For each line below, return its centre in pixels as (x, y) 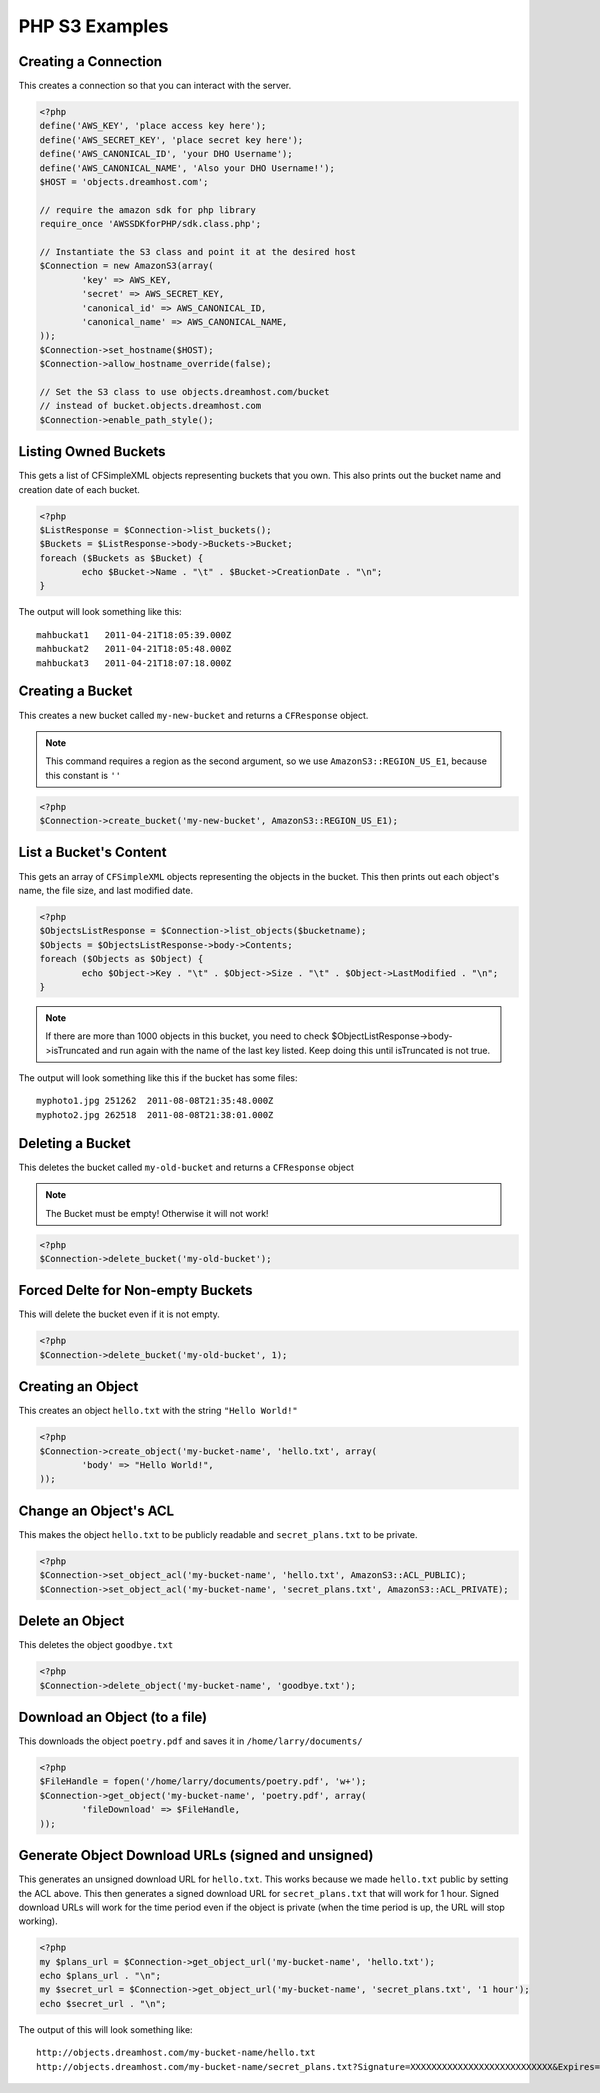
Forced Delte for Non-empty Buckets (135, 1290)
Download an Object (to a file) (113, 1716)
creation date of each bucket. (79, 489)
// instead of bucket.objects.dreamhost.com (150, 406)
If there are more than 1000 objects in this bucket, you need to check (187, 1036)
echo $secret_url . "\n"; (103, 2003)
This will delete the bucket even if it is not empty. (119, 1314)
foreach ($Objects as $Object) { (121, 959)
